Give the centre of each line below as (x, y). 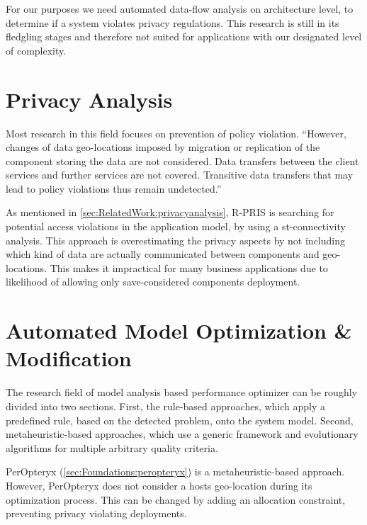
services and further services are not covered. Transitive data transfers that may (180, 175)
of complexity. (36, 50)
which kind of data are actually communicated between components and (163, 254)
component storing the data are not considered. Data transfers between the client (182, 160)
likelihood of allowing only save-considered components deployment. (153, 282)
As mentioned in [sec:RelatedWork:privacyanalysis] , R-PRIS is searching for (170, 212)
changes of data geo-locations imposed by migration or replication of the (163, 147)
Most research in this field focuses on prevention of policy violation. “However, (176, 133)
